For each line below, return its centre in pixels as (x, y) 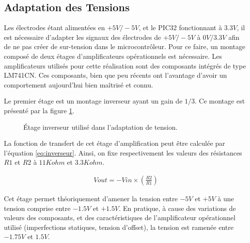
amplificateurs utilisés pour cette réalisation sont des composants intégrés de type (125, 65)
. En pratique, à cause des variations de (177, 208)
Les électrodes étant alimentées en (55, 27)
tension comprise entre (37, 208)
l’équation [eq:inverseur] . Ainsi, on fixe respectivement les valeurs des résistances (123, 152)
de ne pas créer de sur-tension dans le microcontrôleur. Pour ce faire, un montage (125, 46)
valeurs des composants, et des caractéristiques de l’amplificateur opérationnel (120, 217)
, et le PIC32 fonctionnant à (180, 27)
